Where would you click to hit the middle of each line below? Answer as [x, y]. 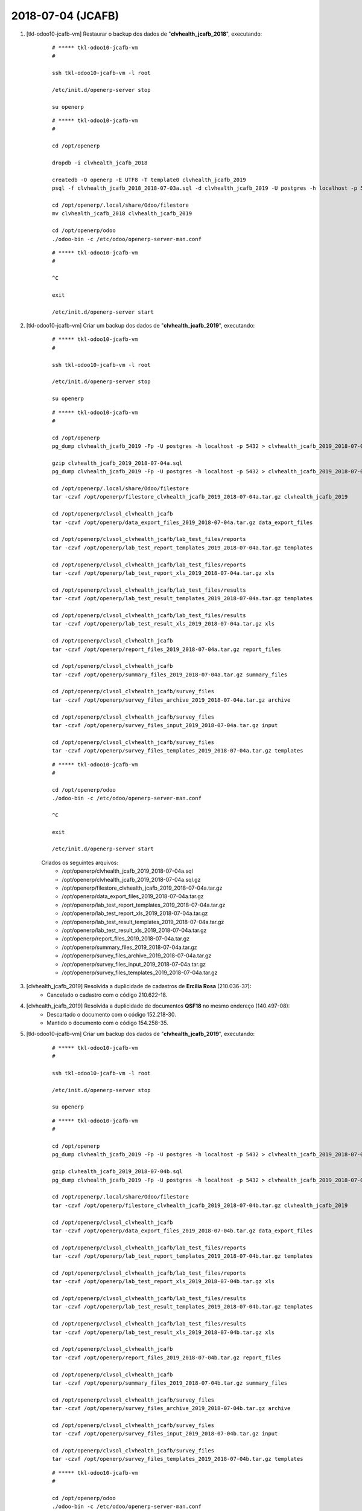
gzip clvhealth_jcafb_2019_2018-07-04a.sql [117, 463]
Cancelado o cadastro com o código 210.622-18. [107, 995]
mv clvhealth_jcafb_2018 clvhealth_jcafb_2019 [122, 214]
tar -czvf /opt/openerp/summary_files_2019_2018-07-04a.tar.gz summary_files [170, 675]
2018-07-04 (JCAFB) [65, 16]
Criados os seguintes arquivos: [80, 862]
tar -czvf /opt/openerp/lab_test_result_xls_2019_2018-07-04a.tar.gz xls [164, 624]
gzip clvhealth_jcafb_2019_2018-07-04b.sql [117, 1172]
